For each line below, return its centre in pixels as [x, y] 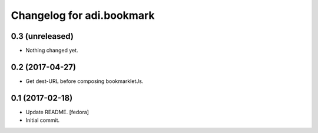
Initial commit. [43, 120]
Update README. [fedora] [57, 112]
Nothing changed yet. [52, 51]
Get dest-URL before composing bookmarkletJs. [85, 81]
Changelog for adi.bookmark [83, 15]
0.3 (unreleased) [42, 36]
